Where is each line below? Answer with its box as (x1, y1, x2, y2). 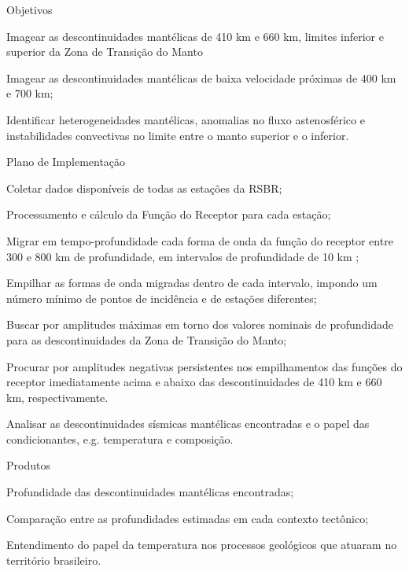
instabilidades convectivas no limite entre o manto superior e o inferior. (6, 127, 349, 143)
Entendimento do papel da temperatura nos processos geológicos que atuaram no (6, 536, 397, 553)
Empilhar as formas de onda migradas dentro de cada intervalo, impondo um (6, 274, 378, 291)
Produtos (6, 457, 50, 473)
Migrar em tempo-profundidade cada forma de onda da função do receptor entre (6, 232, 393, 249)
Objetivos (6, 2, 53, 17)
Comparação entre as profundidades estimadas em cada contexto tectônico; (6, 510, 369, 526)
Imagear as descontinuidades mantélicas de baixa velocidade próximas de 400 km (6, 69, 396, 86)
